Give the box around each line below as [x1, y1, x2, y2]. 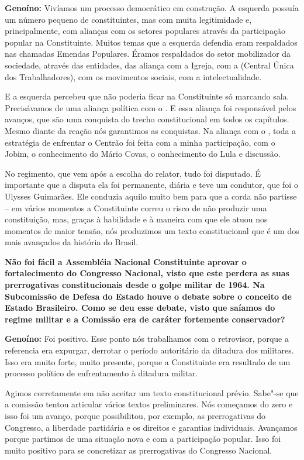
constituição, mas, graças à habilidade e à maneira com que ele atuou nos [5, 213, 268, 225]
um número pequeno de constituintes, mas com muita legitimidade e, [5, 13, 252, 25]
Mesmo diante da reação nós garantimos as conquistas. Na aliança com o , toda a [5, 124, 296, 136]
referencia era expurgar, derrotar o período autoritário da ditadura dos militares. [5, 344, 294, 356]
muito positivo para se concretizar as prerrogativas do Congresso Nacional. [5, 444, 272, 456]
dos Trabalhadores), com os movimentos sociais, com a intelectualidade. [5, 70, 262, 83]
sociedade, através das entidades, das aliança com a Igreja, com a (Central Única [5, 59, 294, 71]
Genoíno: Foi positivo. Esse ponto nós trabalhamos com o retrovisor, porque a [5, 332, 289, 345]
